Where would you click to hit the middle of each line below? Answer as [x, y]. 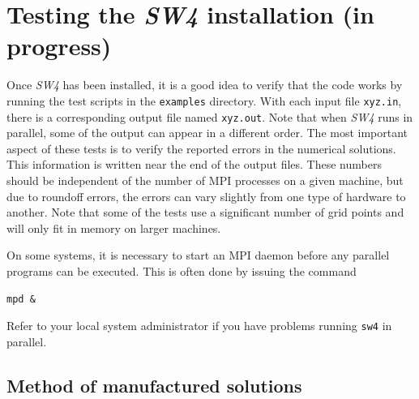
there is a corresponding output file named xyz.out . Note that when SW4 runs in [210, 116]
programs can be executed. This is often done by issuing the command [182, 270]
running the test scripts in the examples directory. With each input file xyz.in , [204, 100]
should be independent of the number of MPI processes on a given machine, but [205, 180]
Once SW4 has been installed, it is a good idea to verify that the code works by [205, 85]
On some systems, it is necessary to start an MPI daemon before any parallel [198, 255]
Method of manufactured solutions [154, 385]
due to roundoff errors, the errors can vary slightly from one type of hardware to [206, 196]
